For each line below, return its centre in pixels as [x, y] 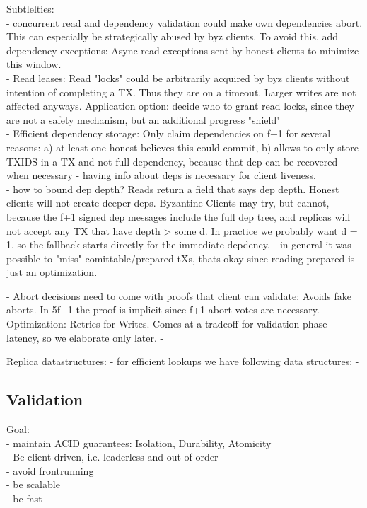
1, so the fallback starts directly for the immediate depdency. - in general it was [179, 244]
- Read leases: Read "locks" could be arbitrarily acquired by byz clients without [178, 77]
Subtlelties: [30, 8]
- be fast [24, 498]
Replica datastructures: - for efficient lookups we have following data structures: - [183, 361]
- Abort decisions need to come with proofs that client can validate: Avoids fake [179, 295]
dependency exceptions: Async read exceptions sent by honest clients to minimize [183, 50]
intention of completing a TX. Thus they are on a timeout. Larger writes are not [181, 92]
